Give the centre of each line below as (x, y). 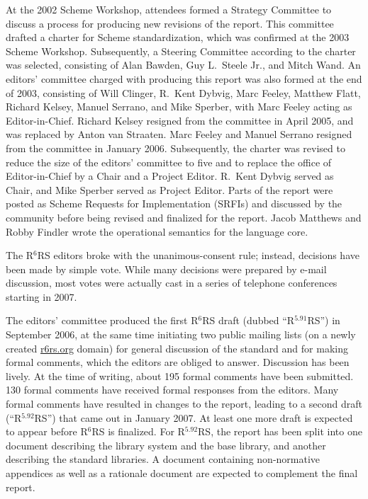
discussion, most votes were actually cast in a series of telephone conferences (172, 283)
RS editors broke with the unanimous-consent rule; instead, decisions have (198, 255)
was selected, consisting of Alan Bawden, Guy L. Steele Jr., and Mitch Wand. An (183, 65)
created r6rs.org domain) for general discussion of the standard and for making (177, 348)
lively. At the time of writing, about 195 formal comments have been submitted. (180, 375)
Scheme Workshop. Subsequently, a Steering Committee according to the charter (181, 51)
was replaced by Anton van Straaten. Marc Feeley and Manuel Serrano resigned (179, 134)
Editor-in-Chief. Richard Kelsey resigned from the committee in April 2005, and (180, 120)
